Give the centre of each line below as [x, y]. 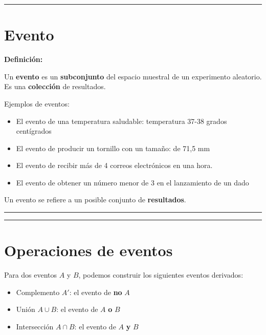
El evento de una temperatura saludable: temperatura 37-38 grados [121, 121]
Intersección [35, 326]
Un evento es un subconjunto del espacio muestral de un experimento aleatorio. [133, 76]
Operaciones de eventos [88, 250]
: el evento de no [96, 292]
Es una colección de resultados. [55, 86]
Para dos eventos [31, 275]
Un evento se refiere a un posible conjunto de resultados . [95, 200]
